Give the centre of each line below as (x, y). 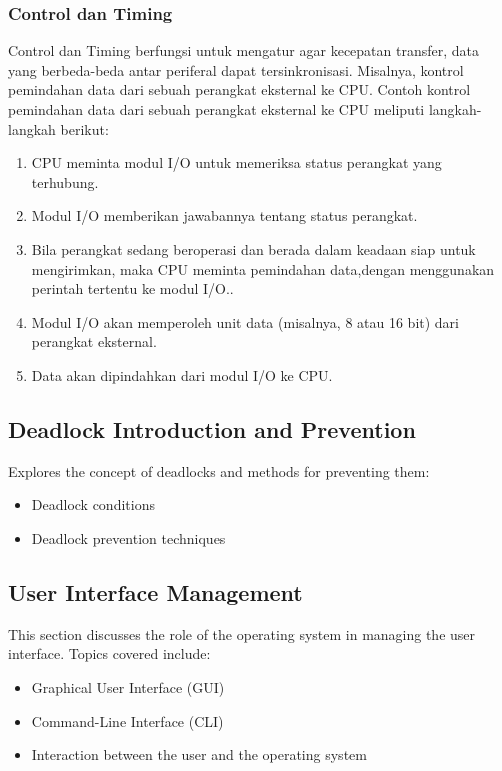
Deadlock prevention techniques (128, 537)
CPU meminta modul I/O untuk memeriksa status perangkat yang (236, 162)
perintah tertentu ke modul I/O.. (132, 288)
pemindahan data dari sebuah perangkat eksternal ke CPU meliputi (216, 109)
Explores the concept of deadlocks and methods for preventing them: (219, 470)
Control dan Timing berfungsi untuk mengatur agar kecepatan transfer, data (244, 50)
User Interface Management (155, 591)
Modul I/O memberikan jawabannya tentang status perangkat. (224, 215)
